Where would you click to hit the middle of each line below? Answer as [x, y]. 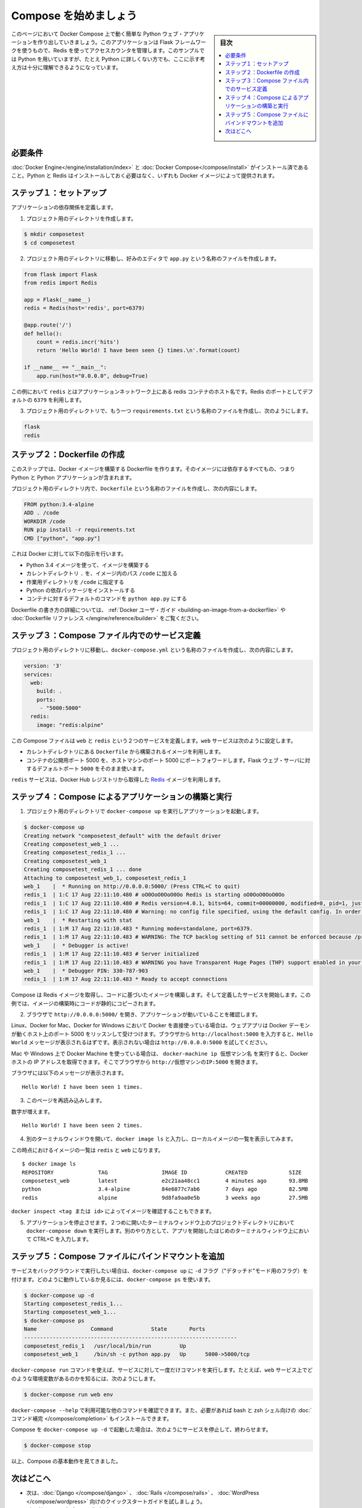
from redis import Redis [61, 283]
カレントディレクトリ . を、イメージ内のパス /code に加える [102, 574]
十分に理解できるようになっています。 [74, 68]
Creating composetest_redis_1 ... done [83, 870]
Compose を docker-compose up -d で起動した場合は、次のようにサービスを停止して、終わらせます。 [141, 1430]
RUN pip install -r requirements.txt [80, 530]
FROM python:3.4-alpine [59, 504]
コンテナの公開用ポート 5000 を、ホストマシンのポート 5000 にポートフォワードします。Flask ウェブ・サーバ [163, 760]
